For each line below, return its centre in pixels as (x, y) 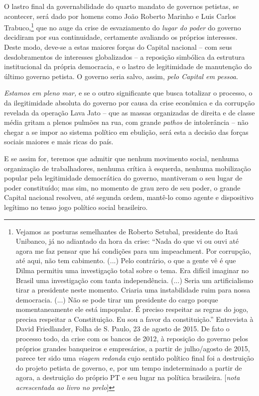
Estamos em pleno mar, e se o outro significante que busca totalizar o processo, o (128, 93)
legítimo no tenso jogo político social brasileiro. (76, 207)
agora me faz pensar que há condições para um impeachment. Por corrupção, (133, 250)
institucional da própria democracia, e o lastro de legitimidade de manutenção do (128, 66)
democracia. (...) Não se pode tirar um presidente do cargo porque (117, 299)
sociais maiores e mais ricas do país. (59, 142)
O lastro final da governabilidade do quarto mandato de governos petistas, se (122, 6)
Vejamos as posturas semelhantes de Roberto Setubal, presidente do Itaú (127, 231)
